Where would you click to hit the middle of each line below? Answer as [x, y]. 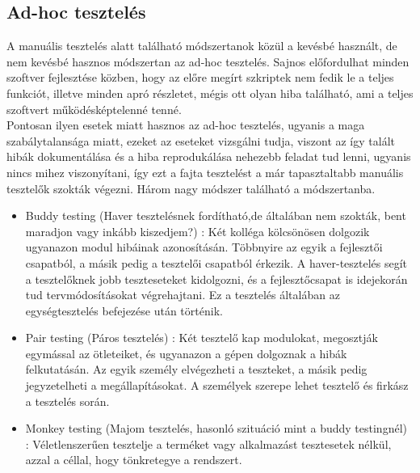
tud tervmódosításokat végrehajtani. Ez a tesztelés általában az [183, 295]
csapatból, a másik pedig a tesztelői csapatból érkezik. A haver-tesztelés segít [216, 262]
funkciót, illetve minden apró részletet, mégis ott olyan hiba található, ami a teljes [210, 93]
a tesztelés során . [67, 401]
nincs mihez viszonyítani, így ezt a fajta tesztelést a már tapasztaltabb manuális [205, 172]
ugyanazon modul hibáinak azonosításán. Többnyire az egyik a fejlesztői [204, 247]
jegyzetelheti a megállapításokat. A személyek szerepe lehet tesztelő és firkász [217, 385]
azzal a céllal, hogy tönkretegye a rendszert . [134, 460]
